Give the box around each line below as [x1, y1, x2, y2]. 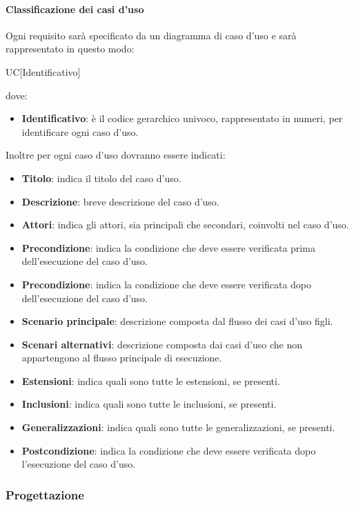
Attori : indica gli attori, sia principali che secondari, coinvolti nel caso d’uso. [21, 217, 349, 232]
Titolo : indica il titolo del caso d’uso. [21, 170, 181, 185]
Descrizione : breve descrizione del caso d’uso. [21, 194, 219, 208]
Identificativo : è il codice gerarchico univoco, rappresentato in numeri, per [21, 111, 343, 126]
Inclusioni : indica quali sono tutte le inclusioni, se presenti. [21, 397, 277, 411]
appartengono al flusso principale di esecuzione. [21, 350, 222, 365]
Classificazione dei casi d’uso [6, 1, 144, 16]
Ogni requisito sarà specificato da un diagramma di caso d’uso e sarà [6, 28, 297, 42]
